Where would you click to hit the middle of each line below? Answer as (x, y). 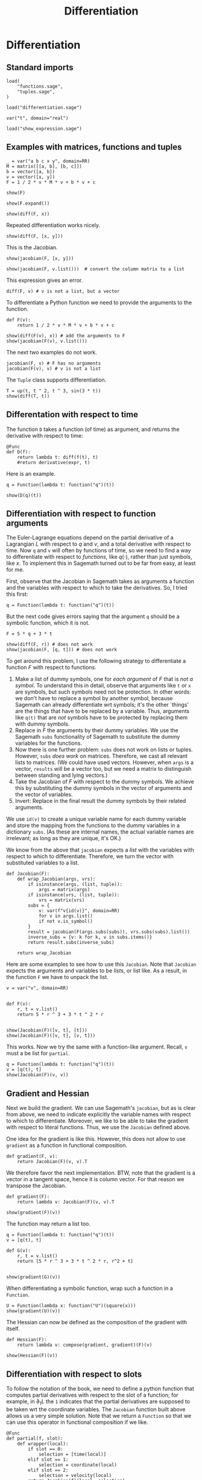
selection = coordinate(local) (78, 1465)
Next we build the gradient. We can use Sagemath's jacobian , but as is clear (101, 1108)
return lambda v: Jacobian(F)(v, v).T (66, 1202)
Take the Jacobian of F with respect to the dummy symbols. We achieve (104, 782)
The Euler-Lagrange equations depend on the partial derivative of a (90, 538)
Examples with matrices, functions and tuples (94, 147)
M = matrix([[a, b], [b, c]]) (44, 166)
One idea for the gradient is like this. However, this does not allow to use (96, 1139)
